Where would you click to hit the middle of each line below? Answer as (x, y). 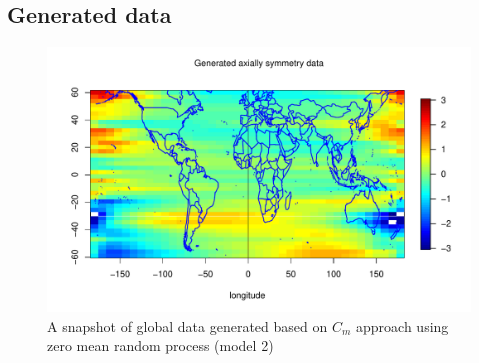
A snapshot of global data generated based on (187, 325)
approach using (402, 325)
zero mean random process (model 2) (160, 345)
